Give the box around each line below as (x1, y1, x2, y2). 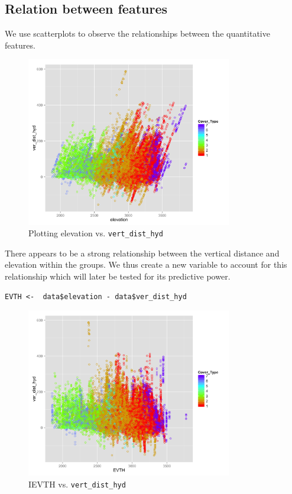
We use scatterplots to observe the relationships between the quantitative (5, 27, 270, 40)
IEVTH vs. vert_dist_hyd (28, 478, 126, 490)
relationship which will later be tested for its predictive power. (5, 270, 231, 283)
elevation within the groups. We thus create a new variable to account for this (5, 258, 287, 271)
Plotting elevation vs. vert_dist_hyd (28, 227, 163, 239)
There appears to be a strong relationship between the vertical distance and (5, 246, 280, 259)
